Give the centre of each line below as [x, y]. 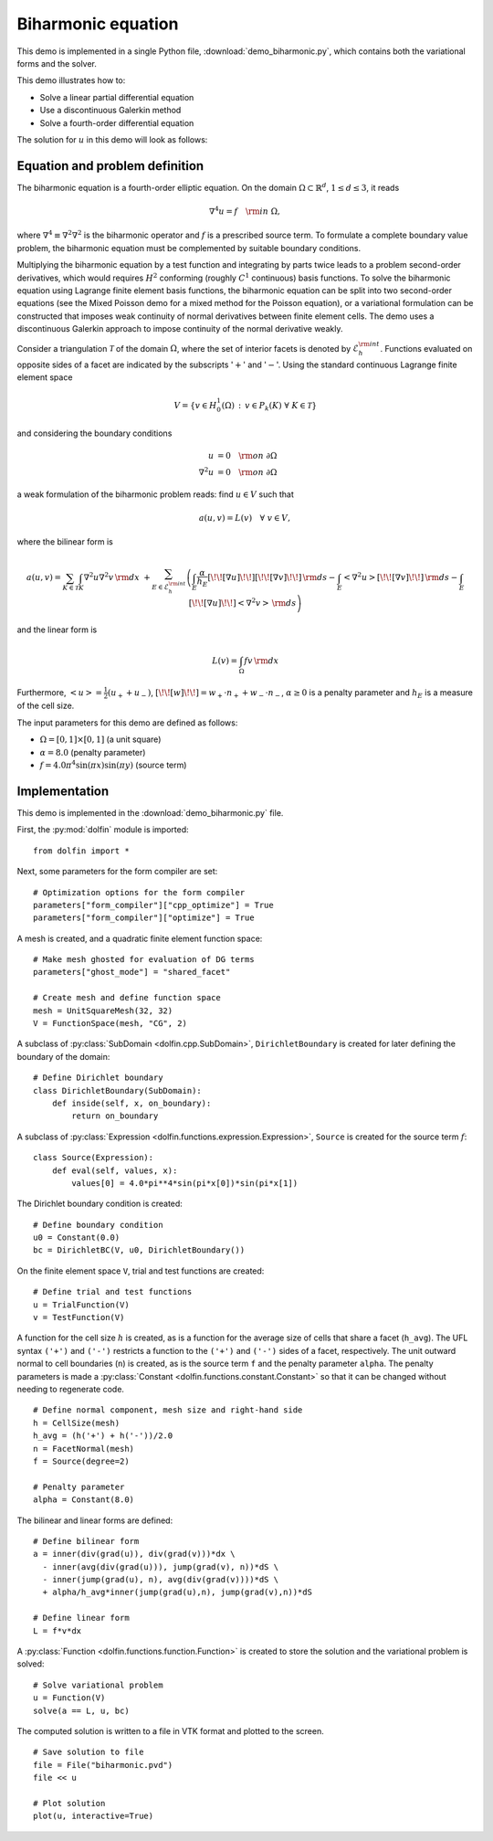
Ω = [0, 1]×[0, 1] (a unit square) [100, 739]
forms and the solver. [57, 63]
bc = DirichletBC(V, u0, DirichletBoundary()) [139, 1250]
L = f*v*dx [58, 1630]
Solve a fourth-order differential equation [117, 122]
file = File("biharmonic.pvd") [103, 1765]
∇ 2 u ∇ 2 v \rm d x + [117, 577]
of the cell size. [46, 706]
